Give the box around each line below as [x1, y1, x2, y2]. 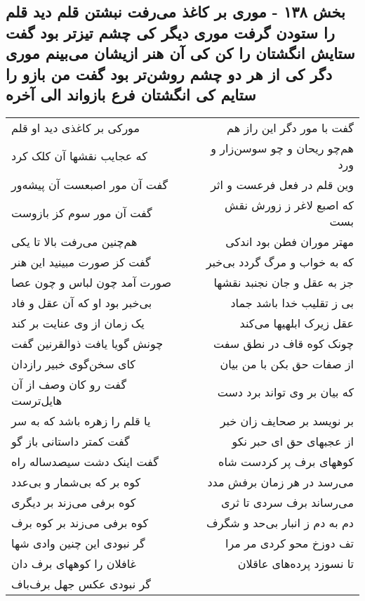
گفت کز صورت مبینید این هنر [11, 253, 151, 270]
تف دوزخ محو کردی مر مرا [225, 534, 354, 551]
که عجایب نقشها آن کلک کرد [11, 148, 147, 164]
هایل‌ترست [11, 392, 62, 408]
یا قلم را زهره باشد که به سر [11, 412, 151, 429]
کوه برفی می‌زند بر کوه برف [11, 514, 149, 531]
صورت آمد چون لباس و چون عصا [11, 273, 171, 290]
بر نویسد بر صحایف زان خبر [220, 412, 354, 429]
